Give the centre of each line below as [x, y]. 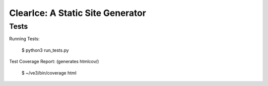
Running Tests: [24, 39]
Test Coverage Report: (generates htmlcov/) [54, 62]
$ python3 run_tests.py [45, 50]
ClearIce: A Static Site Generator [78, 13]
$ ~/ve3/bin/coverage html [49, 73]
